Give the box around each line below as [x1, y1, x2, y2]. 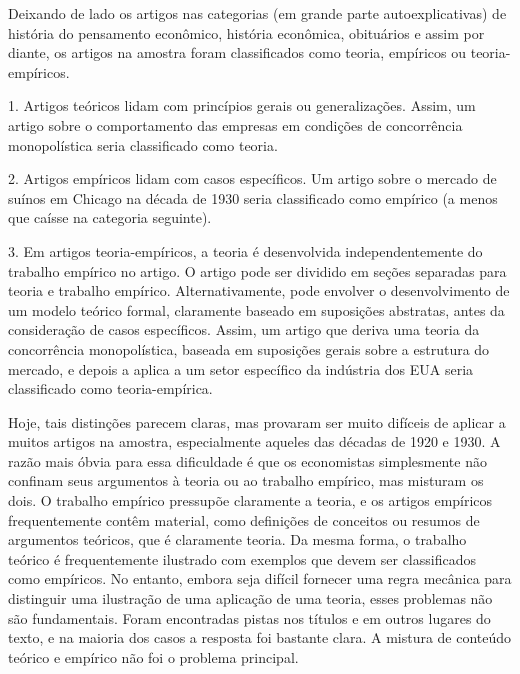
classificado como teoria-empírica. [8, 378, 213, 399]
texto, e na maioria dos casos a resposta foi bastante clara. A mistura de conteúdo [8, 627, 512, 648]
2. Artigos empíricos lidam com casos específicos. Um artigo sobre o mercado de [8, 168, 497, 189]
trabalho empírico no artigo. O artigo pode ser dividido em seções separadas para [8, 260, 507, 281]
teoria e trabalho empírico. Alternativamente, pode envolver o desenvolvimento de [8, 280, 510, 301]
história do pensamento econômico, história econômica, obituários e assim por [8, 22, 485, 43]
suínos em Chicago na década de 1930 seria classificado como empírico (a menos [8, 187, 498, 208]
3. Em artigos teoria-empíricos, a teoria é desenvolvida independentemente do [8, 240, 483, 261]
